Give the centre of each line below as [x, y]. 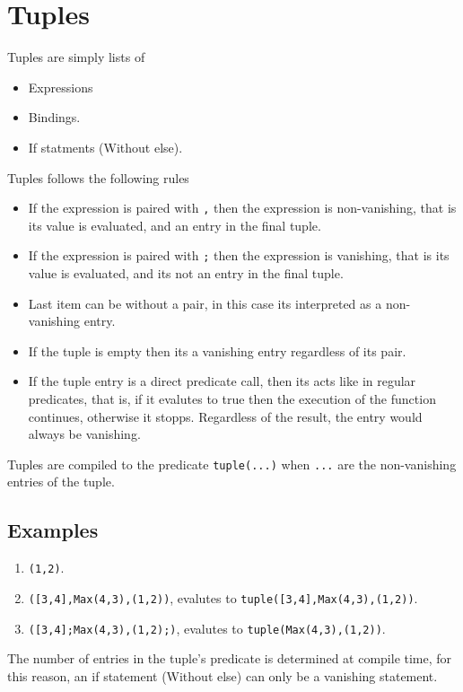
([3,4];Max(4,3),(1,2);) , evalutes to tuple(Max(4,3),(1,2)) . [207, 628]
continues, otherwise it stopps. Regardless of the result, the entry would [225, 416]
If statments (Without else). [105, 147]
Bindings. [54, 117]
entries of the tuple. [61, 482]
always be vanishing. [84, 434]
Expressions [61, 87]
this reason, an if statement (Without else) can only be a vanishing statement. [223, 675]
